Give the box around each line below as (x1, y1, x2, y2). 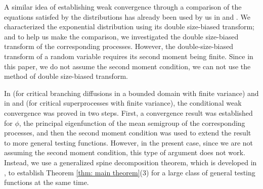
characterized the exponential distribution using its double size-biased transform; (4, 21, 254, 32)
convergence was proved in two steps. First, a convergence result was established (4, 107, 253, 118)
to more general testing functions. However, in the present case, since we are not (4, 137, 253, 148)
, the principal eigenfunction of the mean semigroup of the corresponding (19, 117, 245, 128)
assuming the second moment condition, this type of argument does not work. (4, 147, 245, 158)
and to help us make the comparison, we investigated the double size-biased (4, 31, 239, 41)
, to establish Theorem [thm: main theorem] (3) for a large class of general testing (4, 167, 255, 177)
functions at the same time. (4, 177, 89, 187)
